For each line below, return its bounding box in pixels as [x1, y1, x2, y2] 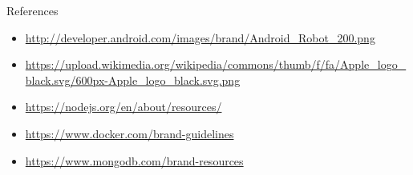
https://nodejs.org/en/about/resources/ [25, 98, 222, 115]
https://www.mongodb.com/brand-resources [25, 152, 244, 169]
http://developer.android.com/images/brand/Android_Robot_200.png [25, 29, 375, 46]
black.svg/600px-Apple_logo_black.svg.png [25, 71, 241, 88]
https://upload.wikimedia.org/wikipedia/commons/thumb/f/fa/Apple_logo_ [25, 56, 407, 73]
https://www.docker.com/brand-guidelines [25, 125, 234, 141]
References [6, 2, 59, 18]
